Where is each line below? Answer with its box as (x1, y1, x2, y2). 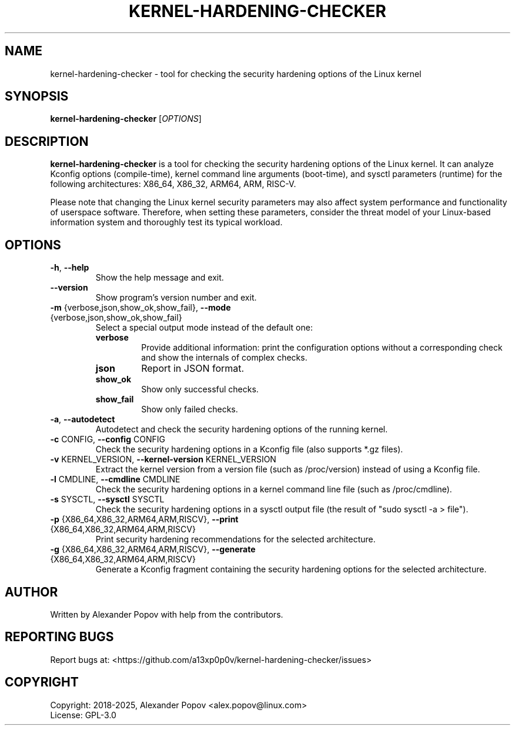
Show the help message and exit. (95, 272, 224, 283)
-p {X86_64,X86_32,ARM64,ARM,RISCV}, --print (50, 514, 239, 525)
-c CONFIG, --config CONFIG (50, 434, 165, 445)
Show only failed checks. (141, 404, 238, 415)
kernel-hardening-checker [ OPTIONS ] (50, 114, 202, 124)
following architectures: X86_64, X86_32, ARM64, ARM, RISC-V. (50, 179, 296, 189)
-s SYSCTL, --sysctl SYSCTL (50, 494, 165, 505)
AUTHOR (5, 584, 58, 599)
